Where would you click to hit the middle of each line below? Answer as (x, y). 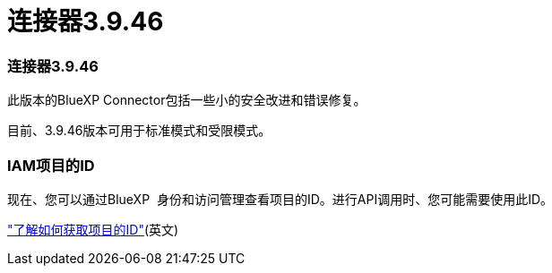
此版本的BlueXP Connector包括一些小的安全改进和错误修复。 (187, 100)
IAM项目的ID (51, 165)
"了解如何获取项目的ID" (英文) (93, 229)
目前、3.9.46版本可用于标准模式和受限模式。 (139, 131)
